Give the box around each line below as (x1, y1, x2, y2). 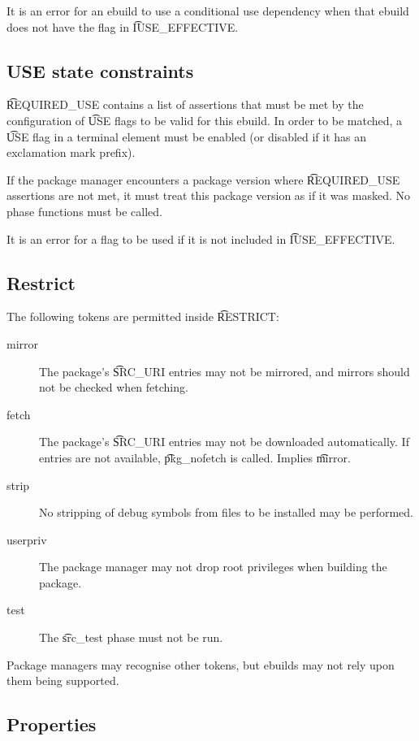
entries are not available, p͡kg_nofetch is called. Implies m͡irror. (39, 448, 351, 466)
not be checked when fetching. (39, 379, 188, 396)
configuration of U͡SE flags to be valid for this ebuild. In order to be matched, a (6, 111, 403, 128)
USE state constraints (6, 58, 194, 83)
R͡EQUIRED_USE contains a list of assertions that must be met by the (6, 96, 364, 113)
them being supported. (6, 672, 119, 689)
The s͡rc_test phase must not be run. (39, 629, 223, 646)
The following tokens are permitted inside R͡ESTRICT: (6, 308, 279, 325)
